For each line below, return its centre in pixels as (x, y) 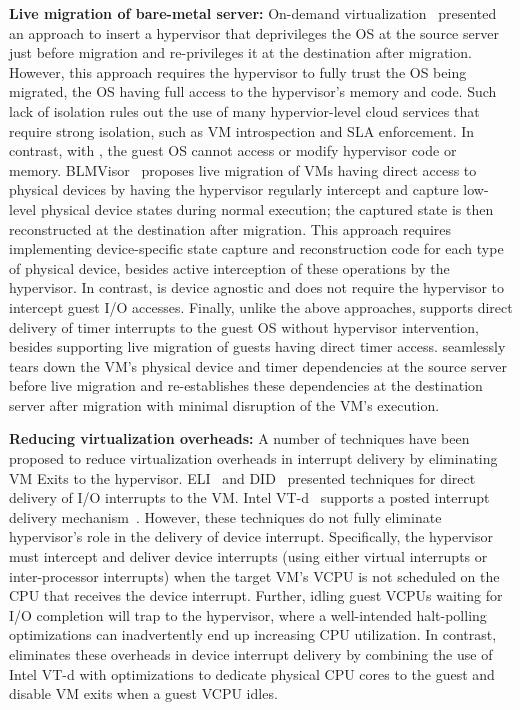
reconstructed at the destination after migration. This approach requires (230, 228)
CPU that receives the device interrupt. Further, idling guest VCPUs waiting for (256, 595)
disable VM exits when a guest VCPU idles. (143, 693)
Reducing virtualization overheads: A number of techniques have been (239, 438)
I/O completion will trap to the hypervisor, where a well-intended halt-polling (248, 614)
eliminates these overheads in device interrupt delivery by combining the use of (251, 654)
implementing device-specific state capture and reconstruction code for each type (256, 248)
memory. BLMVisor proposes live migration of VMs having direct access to (243, 169)
